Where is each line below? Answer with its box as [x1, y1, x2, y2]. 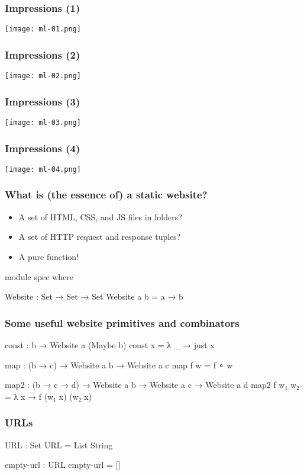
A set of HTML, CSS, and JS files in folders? [18, 210, 182, 223]
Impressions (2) [5, 47, 80, 62]
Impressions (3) [5, 94, 80, 108]
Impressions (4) [5, 140, 80, 155]
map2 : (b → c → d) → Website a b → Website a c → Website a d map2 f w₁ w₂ [5, 378, 299, 391]
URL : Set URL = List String [5, 438, 113, 451]
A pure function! [18, 250, 79, 262]
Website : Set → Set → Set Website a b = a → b [5, 290, 183, 303]
